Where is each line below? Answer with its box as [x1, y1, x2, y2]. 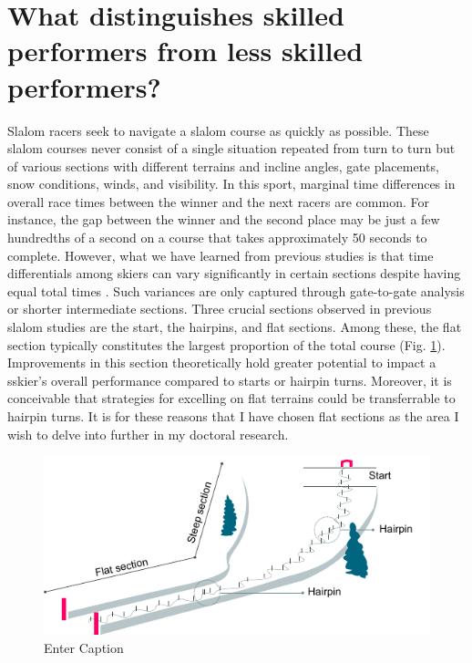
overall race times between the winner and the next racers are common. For [7, 192, 429, 211]
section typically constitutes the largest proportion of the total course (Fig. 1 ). [7, 335, 446, 354]
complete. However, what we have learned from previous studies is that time [7, 245, 434, 264]
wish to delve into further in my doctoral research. [7, 424, 289, 443]
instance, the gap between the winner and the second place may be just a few [7, 210, 440, 229]
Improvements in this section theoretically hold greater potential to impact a [7, 353, 436, 372]
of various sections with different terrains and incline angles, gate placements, [7, 156, 439, 175]
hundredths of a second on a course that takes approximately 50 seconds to [7, 228, 427, 247]
